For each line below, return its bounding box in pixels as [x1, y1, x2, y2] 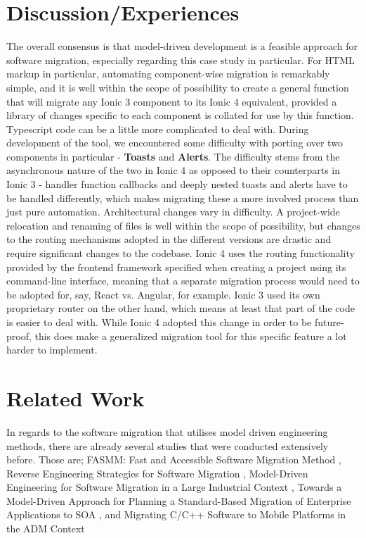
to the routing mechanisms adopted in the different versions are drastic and [6, 232, 332, 246]
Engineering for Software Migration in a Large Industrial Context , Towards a [6, 480, 342, 494]
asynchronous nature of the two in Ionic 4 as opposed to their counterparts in [6, 163, 341, 177]
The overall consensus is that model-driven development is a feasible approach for [6, 39, 358, 54]
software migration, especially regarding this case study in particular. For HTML [6, 52, 355, 67]
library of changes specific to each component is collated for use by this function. [6, 108, 354, 123]
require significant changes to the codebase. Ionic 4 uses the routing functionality [6, 246, 355, 261]
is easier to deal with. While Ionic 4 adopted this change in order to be [6, 315, 312, 329]
